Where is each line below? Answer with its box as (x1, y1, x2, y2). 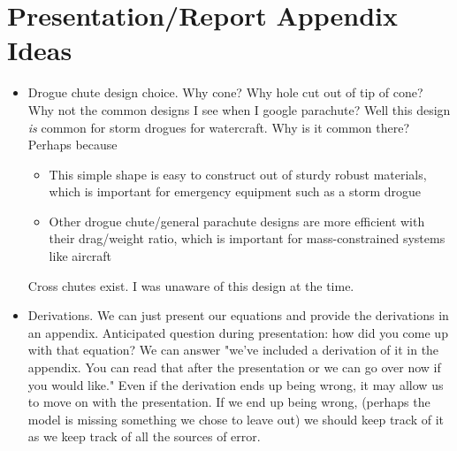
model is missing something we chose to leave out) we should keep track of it (27, 409, 444, 428)
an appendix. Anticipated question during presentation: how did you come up (27, 323, 448, 341)
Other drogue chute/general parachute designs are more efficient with (49, 211, 425, 230)
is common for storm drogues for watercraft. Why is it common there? (27, 118, 410, 136)
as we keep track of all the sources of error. (27, 427, 261, 446)
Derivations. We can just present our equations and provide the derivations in (27, 306, 449, 325)
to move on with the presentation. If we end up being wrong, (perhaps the (27, 393, 430, 411)
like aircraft (49, 247, 112, 265)
